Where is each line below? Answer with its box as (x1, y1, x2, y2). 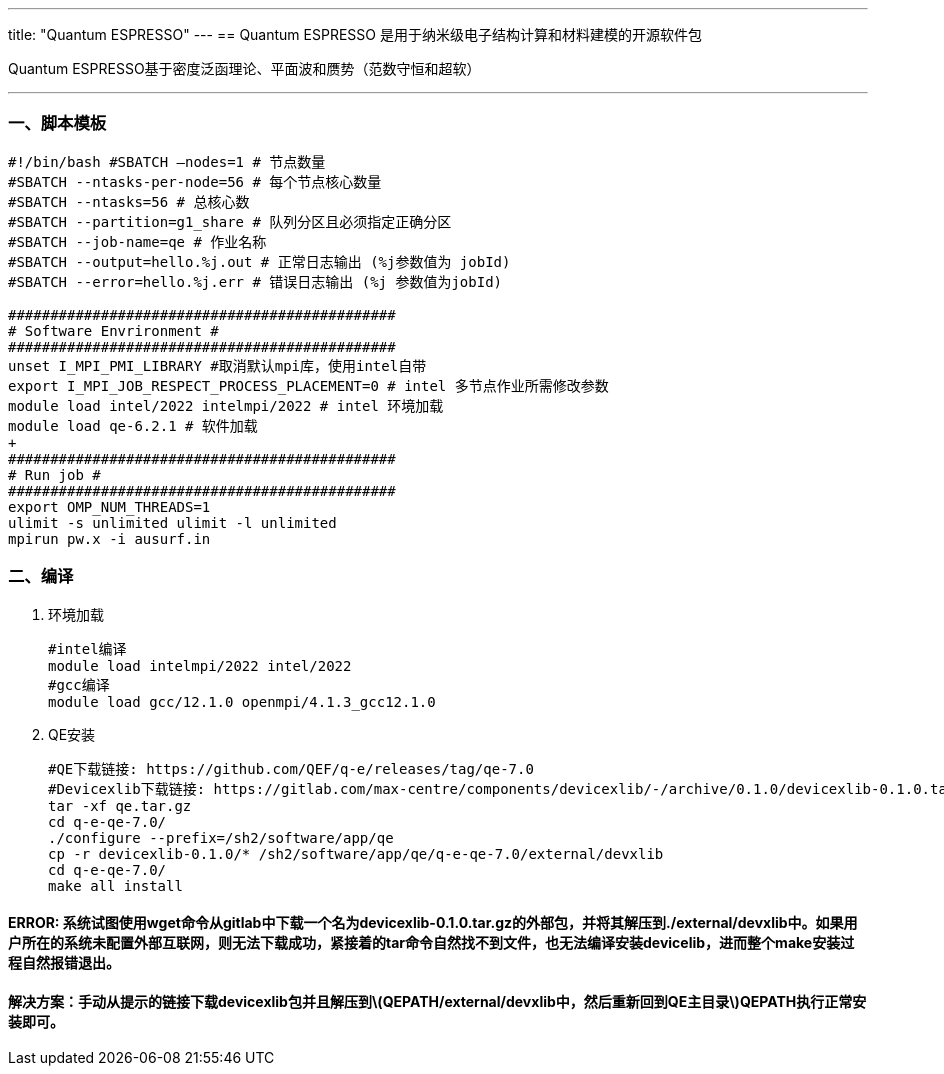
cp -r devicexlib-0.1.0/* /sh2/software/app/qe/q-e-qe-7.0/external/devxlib (48, 845, 664, 862)
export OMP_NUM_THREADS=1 (8, 498, 211, 515)
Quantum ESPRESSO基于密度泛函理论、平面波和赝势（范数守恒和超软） (8, 60, 481, 77)
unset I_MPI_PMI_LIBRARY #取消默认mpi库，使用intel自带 (8, 357, 427, 374)
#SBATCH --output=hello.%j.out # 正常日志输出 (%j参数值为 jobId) (8, 253, 511, 270)
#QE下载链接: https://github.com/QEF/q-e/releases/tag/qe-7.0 (48, 760, 534, 777)
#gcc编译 (48, 676, 110, 693)
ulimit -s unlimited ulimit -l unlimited (8, 514, 337, 531)
